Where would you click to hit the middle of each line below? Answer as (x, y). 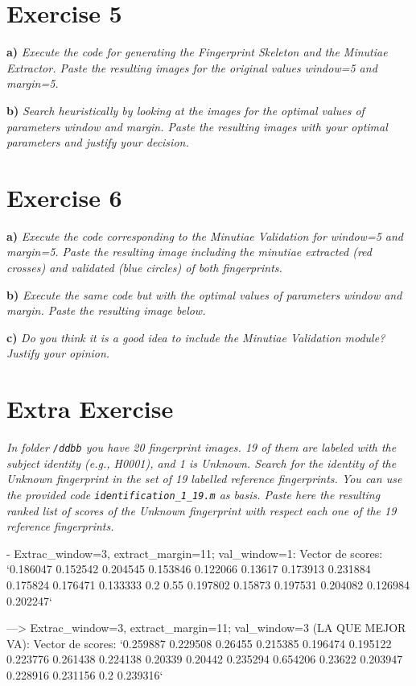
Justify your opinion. (58, 353)
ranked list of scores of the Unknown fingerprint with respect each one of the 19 (202, 510)
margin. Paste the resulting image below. (106, 310)
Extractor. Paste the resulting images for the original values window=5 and (192, 67)
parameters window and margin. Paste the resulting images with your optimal (197, 126)
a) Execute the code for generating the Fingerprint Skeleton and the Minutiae (197, 52)
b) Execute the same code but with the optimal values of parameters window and (204, 294)
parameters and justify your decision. (98, 142)
